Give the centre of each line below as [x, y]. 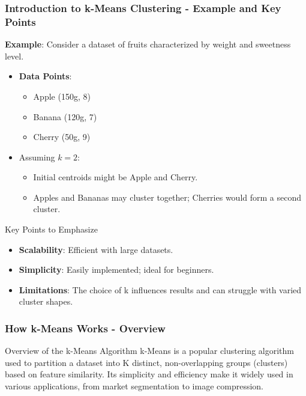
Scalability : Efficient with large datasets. [96, 249]
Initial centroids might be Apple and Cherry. [115, 177]
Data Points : [45, 76]
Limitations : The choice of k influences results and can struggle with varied [160, 289]
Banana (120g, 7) [65, 116]
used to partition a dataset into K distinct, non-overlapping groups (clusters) [146, 362]
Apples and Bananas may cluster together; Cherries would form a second [167, 197]
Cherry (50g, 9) [62, 137]
